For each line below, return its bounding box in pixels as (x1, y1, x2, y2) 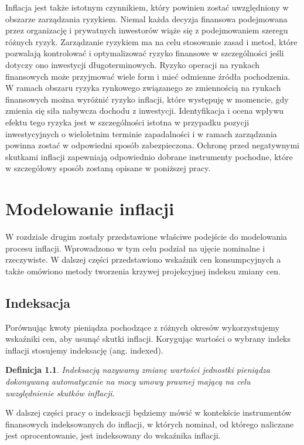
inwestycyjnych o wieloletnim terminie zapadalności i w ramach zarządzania (5, 127, 277, 140)
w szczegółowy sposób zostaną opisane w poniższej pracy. (5, 162, 211, 174)
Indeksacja (5, 293, 70, 311)
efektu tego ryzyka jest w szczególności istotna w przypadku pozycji (5, 116, 250, 128)
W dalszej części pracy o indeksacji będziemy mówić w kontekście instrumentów (5, 406, 292, 419)
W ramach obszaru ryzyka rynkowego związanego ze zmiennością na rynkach (5, 81, 281, 94)
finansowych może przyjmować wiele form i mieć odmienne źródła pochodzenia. (5, 70, 291, 82)
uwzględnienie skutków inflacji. (5, 386, 115, 399)
